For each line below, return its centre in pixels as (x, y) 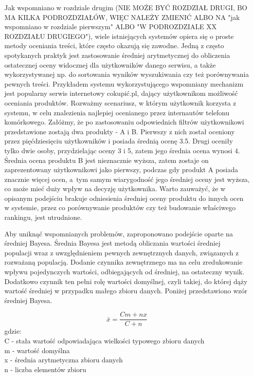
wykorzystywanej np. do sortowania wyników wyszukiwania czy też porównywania (127, 74)
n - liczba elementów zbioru (45, 369)
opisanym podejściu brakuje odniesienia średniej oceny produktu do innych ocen (124, 198)
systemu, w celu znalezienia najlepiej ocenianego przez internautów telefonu (117, 112)
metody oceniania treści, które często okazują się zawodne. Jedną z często (114, 45)
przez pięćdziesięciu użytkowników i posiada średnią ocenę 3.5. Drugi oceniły (119, 141)
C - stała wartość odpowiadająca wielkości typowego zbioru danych (104, 341)
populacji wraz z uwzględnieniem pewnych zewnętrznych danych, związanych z (122, 252)
